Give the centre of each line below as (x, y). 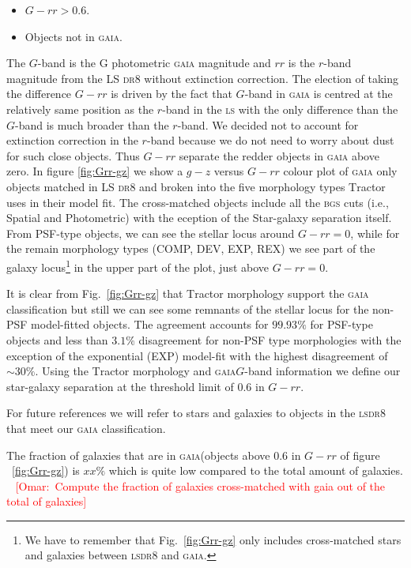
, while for (375, 233)
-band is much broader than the (92, 124)
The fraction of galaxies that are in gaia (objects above (138, 455)
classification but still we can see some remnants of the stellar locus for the (188, 308)
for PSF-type (341, 324)
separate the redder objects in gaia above (279, 155)
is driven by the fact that (172, 94)
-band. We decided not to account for (268, 124)
